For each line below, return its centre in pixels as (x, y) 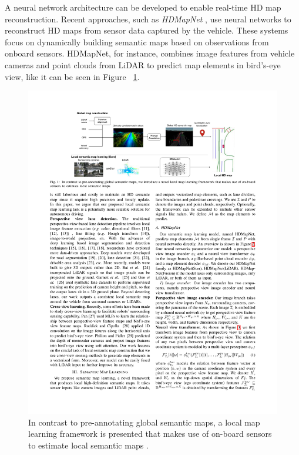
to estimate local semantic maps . (88, 445)
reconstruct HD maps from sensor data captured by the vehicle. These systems (147, 30)
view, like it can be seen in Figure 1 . (72, 76)
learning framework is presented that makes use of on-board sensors (150, 434)
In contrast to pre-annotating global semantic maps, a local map (144, 422)
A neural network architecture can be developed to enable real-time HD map (143, 7)
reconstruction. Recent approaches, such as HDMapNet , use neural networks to (148, 19)
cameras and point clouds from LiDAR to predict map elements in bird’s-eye (143, 64)
